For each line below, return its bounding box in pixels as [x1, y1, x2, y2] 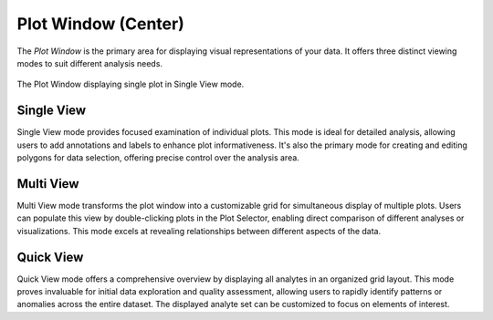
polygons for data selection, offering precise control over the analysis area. [16, 152, 300, 163]
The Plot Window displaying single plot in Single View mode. [16, 78, 245, 90]
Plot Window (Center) [16, 14, 184, 34]
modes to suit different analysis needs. [16, 57, 163, 68]
